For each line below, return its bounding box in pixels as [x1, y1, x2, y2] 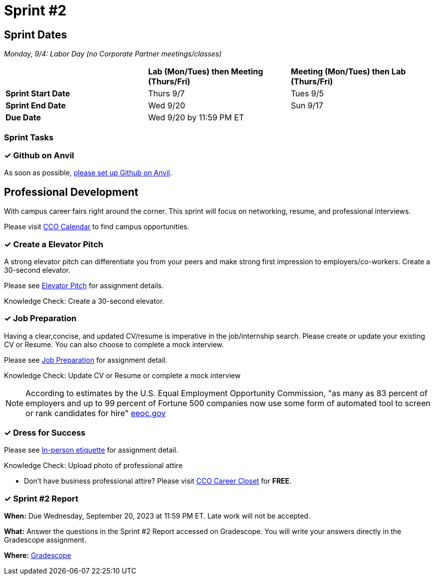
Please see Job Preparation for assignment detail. [4, 355, 168, 364]
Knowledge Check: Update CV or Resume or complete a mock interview [4, 371, 241, 380]
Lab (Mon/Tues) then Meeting [148, 66, 263, 77]
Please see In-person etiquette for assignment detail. [4, 446, 178, 455]
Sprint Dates [4, 28, 67, 41]
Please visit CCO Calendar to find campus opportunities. [4, 222, 190, 231]
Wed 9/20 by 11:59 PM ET [148, 112, 244, 123]
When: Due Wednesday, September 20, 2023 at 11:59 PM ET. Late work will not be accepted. [4, 512, 310, 521]
